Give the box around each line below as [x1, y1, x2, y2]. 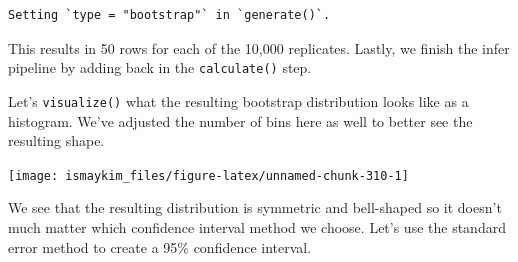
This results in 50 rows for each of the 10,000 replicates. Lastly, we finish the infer [8, 37, 510, 58]
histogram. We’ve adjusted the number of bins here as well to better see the [8, 110, 473, 131]
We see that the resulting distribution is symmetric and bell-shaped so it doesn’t [8, 197, 502, 218]
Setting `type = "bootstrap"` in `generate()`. [8, 8, 331, 22]
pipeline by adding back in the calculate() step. [8, 57, 312, 78]
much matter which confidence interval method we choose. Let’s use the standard [8, 216, 506, 237]
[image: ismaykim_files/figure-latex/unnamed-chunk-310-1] [8, 168, 409, 183]
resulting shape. [8, 130, 105, 151]
